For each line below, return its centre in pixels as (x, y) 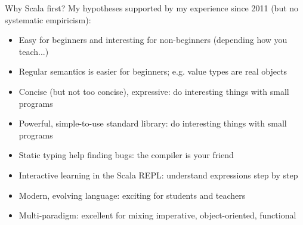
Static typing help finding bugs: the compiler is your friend (126, 155)
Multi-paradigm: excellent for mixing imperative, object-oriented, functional (157, 215)
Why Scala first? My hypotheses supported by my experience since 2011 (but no (152, 8)
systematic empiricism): (48, 19)
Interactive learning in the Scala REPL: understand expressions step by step (158, 175)
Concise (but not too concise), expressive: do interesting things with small (154, 91)
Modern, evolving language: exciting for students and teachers (132, 195)
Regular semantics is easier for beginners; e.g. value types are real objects (153, 71)
